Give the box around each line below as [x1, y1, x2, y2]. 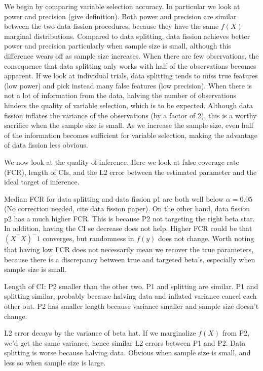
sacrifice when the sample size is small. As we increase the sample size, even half [4, 120, 253, 130]
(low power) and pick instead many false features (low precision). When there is [4, 80, 252, 90]
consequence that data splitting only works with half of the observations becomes [4, 60, 256, 71]
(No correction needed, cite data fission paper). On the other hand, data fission [4, 203, 250, 214]
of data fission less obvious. [4, 140, 88, 150]
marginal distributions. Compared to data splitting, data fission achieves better [4, 30, 250, 41]
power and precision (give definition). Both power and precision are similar [4, 11, 237, 21]
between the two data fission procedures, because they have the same [4, 21, 219, 31]
